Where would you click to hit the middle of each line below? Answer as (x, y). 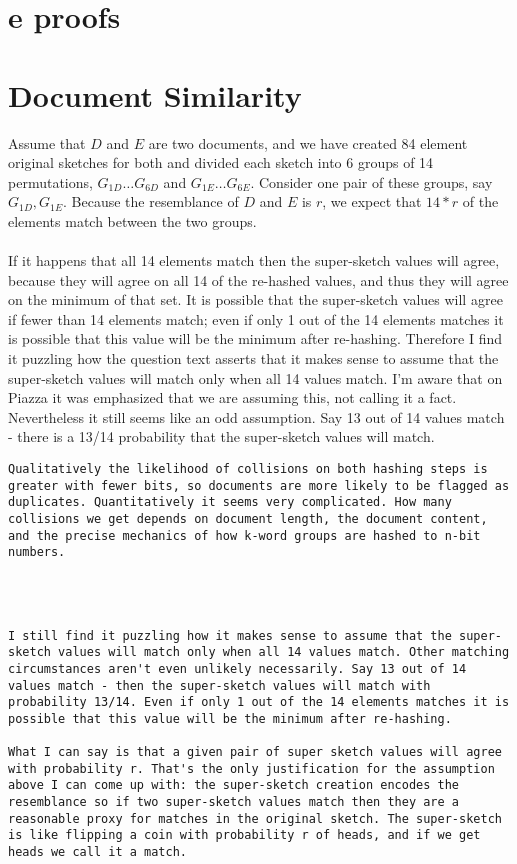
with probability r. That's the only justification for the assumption (251, 768)
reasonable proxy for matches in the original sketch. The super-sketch (255, 818)
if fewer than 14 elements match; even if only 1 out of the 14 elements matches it (256, 318)
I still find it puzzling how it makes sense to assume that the (230, 635)
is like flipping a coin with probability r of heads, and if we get (244, 835)
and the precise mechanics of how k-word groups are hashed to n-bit (244, 535)
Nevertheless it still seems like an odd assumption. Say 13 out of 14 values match (256, 416)
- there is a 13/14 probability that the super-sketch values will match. (221, 436)
